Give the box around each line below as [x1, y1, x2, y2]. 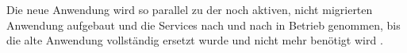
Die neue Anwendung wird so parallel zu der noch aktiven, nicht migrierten [6, 2, 373, 17]
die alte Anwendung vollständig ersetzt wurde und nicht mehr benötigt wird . [6, 32, 383, 48]
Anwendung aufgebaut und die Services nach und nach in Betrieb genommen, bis [6, 16, 401, 33]
